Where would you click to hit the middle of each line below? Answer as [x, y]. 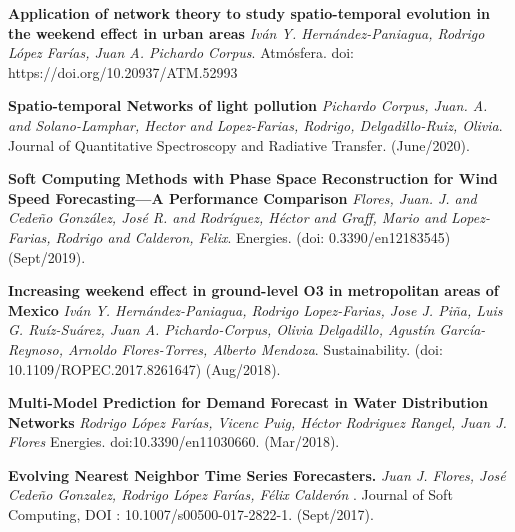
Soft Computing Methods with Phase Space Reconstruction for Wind [253, 178]
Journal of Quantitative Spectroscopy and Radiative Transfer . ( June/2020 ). [239, 144]
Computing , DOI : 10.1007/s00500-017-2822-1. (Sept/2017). [191, 514]
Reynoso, [35, 348]
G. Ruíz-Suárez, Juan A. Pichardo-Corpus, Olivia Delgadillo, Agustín [221, 329]
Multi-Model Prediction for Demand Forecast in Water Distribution [248, 402]
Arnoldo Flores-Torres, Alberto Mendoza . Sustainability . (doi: [255, 348]
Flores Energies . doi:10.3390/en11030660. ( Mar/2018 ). [174, 441]
